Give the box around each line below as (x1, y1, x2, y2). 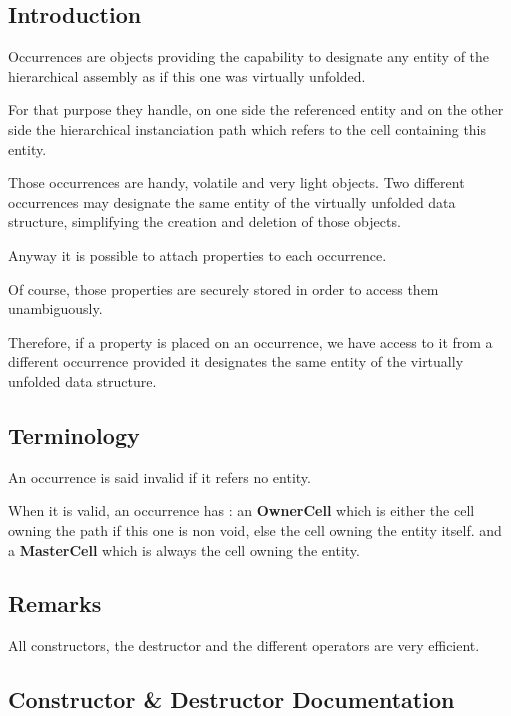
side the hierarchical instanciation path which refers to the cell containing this (8, 118, 487, 139)
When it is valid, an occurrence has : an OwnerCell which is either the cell (8, 500, 475, 521)
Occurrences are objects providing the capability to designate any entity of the (8, 46, 490, 67)
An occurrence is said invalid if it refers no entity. (8, 466, 311, 487)
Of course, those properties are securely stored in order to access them (8, 278, 439, 299)
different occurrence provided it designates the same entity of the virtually (8, 351, 464, 372)
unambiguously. (8, 298, 103, 319)
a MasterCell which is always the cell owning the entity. (8, 539, 360, 560)
